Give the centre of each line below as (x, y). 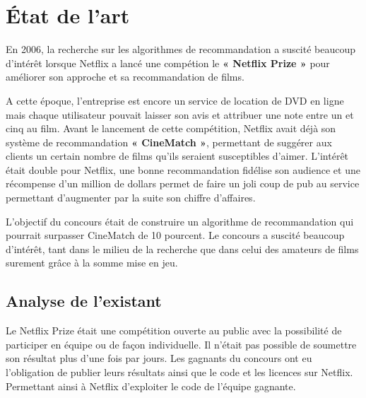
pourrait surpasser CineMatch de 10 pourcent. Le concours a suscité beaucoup (175, 235)
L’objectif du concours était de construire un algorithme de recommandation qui (180, 221)
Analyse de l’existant (84, 301)
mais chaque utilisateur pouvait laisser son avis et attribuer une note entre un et (180, 114)
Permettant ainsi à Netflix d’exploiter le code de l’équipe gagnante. (151, 386)
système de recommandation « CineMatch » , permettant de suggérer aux (169, 142)
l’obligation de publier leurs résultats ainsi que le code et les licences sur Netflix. (179, 372)
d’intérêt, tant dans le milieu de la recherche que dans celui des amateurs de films (182, 248)
